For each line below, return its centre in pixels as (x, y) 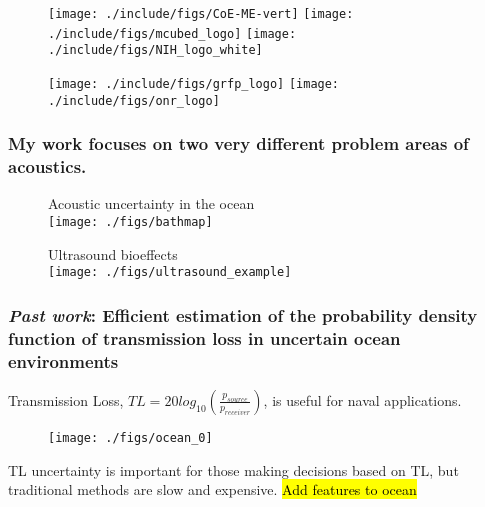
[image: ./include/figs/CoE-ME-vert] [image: (201, 14)
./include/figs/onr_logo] (134, 100)
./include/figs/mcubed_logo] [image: (172, 33)
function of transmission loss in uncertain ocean (204, 337)
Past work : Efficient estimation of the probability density (243, 314)
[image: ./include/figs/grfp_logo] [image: (194, 83)
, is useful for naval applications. (362, 399)
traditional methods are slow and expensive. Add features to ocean (212, 489)
